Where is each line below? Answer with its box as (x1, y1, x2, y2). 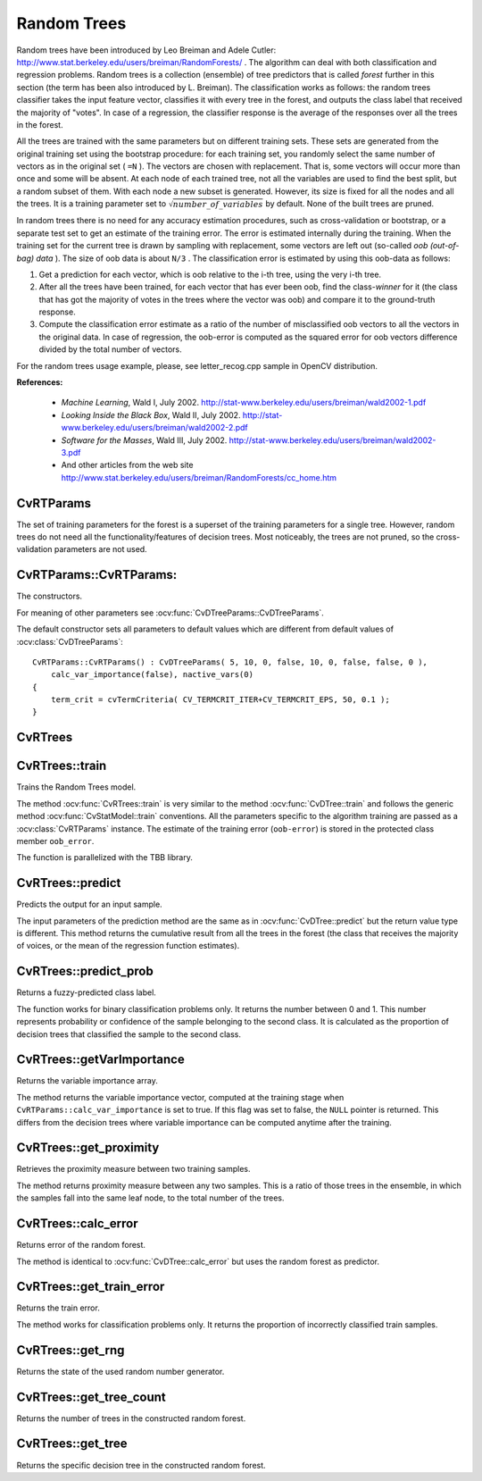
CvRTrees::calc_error (16, 1216, 138, 1232)
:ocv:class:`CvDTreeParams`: (16, 636, 124, 647)
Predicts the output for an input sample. (16, 899, 162, 910)
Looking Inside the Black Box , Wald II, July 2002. (61, 409, 241, 420)
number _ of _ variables (172, 199, 263, 209)
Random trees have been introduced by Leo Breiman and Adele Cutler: (16, 45, 277, 55)
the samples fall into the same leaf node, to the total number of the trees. (16, 1192, 285, 1203)
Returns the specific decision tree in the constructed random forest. (16, 1460, 267, 1470)
